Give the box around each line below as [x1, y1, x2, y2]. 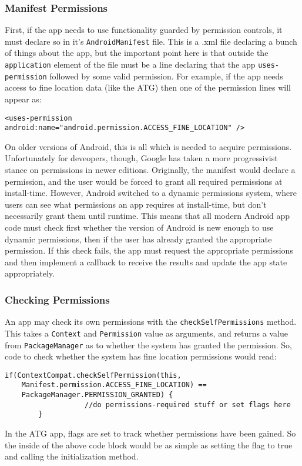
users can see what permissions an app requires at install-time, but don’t [5, 198, 267, 210]
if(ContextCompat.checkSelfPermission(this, [5, 371, 182, 380]
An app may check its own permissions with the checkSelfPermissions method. [5, 315, 297, 328]
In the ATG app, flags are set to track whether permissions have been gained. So [5, 427, 296, 440]
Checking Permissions [5, 292, 110, 307]
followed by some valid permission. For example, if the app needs [49, 69, 283, 82]
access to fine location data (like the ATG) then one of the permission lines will [5, 81, 291, 94]
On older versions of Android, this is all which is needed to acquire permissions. [5, 140, 292, 152]
